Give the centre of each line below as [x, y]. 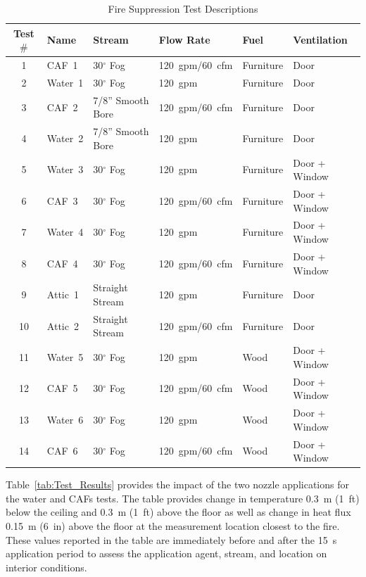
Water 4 [65, 232]
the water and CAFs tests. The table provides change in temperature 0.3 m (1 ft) [183, 498]
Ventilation [320, 40]
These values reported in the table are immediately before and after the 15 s [171, 539]
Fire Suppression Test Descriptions [183, 8]
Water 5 [65, 357]
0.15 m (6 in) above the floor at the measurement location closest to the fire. [173, 526]
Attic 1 [63, 294]
